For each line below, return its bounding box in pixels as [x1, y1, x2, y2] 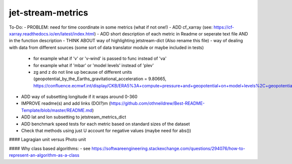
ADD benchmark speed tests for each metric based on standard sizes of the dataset [21, 121, 190, 127]
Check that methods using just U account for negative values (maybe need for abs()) [21, 128, 192, 133]
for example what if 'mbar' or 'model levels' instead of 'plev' [33, 62, 154, 68]
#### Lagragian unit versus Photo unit [9, 136, 86, 143]
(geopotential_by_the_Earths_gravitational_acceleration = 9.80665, [33, 76, 166, 82]
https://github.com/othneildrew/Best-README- [110, 100, 205, 106]
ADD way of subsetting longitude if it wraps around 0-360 [21, 94, 138, 99]
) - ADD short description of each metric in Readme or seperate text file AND [94, 31, 248, 36]
